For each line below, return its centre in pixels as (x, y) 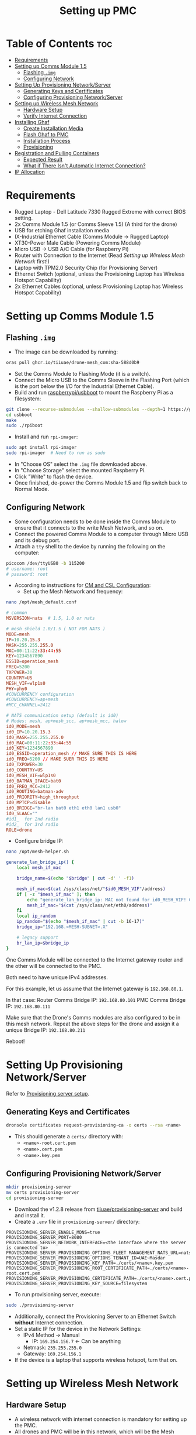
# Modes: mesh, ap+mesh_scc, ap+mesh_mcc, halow (66, 721)
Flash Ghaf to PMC (46, 134)
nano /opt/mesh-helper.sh (37, 852)
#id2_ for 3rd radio (32, 824)
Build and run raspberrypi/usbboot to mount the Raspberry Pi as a (94, 392)
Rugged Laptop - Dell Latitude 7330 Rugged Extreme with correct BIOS (100, 211)
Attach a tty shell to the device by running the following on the (90, 546)
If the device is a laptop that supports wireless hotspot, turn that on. (96, 1360)
